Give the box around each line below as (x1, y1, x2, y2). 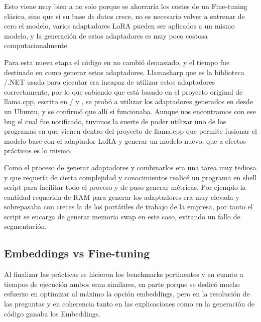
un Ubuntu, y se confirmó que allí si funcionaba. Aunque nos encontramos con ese (4, 106, 256, 116)
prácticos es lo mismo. (4, 145, 72, 156)
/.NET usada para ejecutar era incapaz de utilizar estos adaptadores (4, 77, 215, 87)
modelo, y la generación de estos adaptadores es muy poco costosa (4, 30, 208, 41)
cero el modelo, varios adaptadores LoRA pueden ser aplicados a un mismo (4, 21, 235, 31)
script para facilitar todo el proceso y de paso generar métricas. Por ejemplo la (4, 182, 246, 192)
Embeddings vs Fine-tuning (4, 245, 150, 261)
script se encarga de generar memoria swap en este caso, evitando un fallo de (4, 211, 240, 221)
